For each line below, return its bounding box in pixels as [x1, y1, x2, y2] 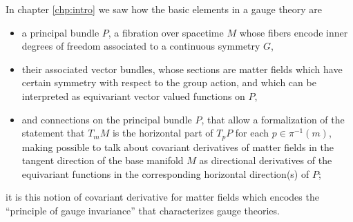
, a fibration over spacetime [108, 25, 224, 39]
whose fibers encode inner [239, 25, 348, 39]
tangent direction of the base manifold [21, 153, 184, 168]
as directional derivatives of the [199, 153, 332, 168]
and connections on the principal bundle [21, 112, 192, 126]
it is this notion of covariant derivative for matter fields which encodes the [6, 190, 319, 204]
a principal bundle [21, 25, 99, 39]
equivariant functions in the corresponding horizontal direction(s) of [21, 166, 309, 181]
